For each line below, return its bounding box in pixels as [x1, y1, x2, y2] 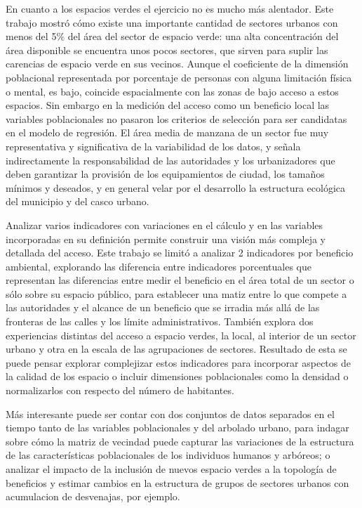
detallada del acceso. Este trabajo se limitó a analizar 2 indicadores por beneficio [6, 245, 354, 260]
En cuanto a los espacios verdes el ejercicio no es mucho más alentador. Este [6, 1, 334, 15]
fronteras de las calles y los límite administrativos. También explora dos [6, 314, 314, 329]
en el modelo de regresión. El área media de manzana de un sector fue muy [6, 125, 329, 140]
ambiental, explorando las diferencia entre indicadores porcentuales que [6, 259, 312, 273]
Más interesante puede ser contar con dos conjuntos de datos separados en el [6, 406, 335, 421]
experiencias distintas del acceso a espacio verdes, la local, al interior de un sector [6, 327, 356, 342]
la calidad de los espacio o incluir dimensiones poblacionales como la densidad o [6, 369, 349, 384]
